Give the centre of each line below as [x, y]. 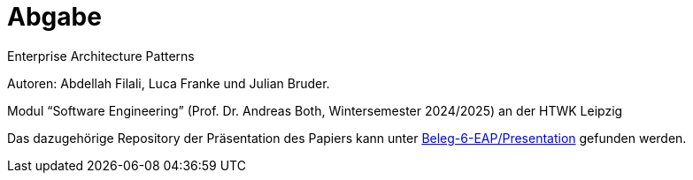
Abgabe [54, 17]
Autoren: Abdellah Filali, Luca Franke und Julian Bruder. [169, 83]
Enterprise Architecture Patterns [101, 56]
